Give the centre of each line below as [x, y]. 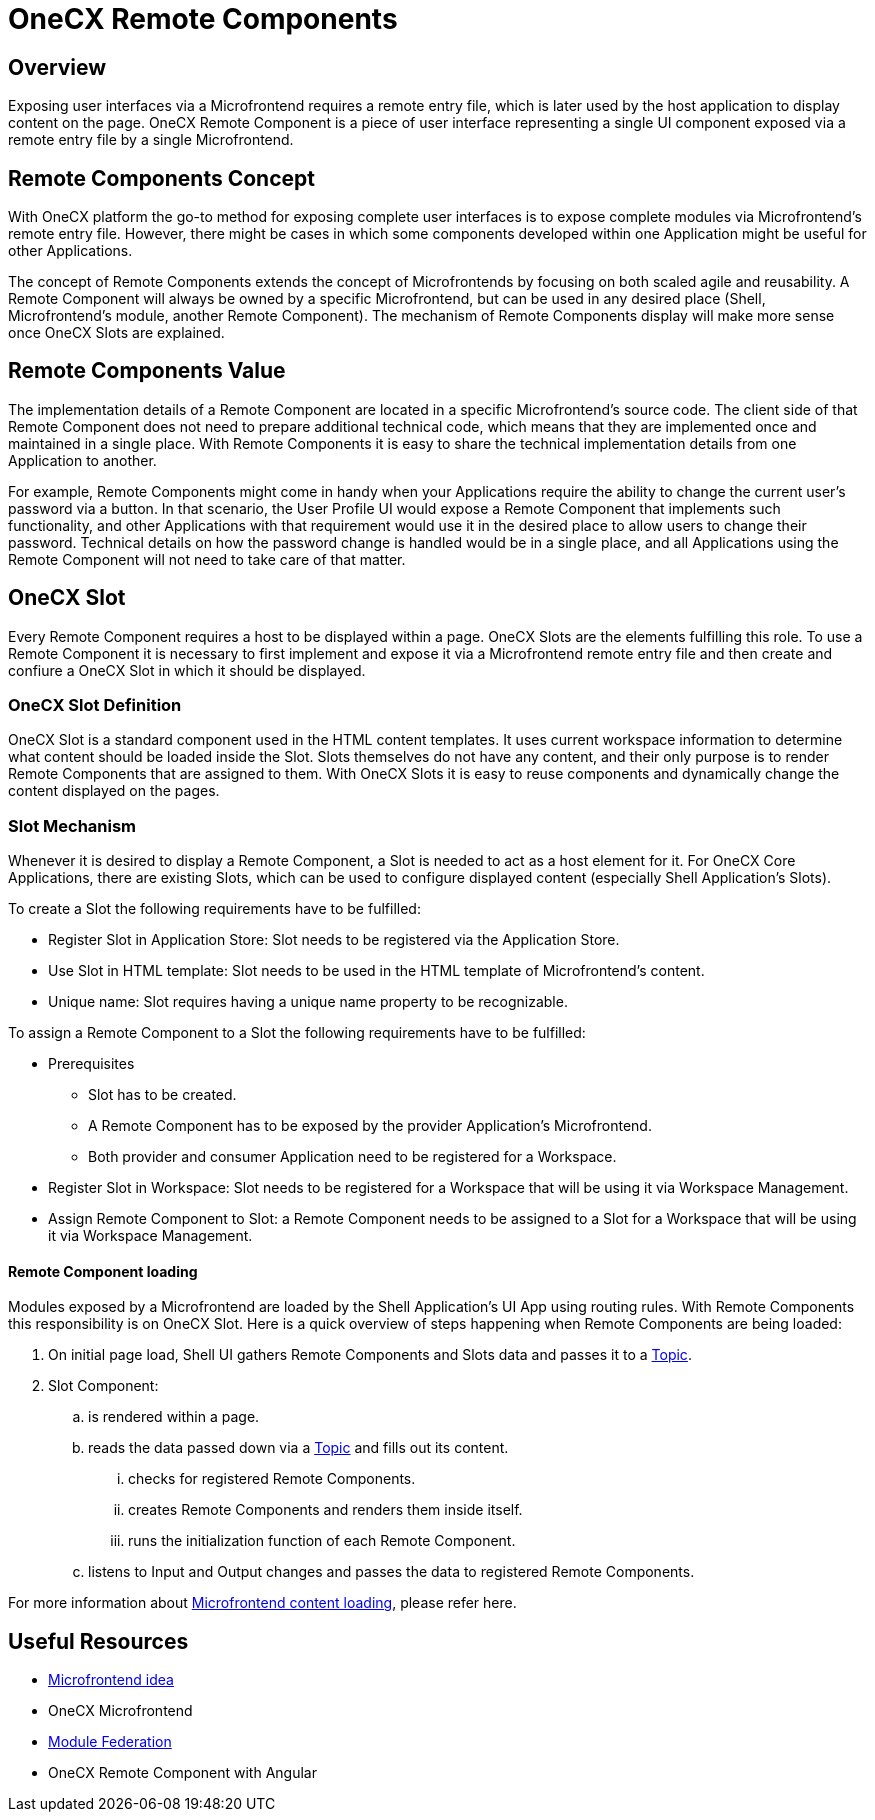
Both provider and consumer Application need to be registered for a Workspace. [352, 1157]
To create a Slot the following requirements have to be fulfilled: [214, 909]
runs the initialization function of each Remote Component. [322, 1541]
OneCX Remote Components [203, 19]
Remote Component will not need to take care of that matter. [207, 559]
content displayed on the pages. [114, 791]
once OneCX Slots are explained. [116, 333]
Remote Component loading [103, 1271]
